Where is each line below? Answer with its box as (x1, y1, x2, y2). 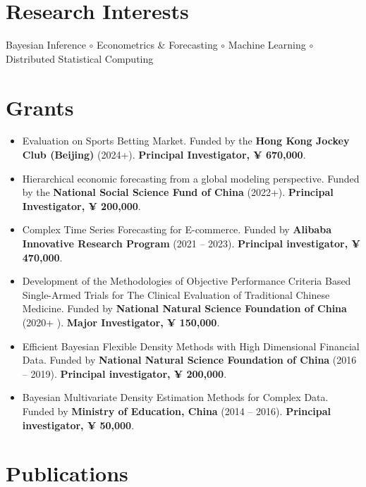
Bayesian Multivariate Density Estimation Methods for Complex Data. (22, 390, 329, 405)
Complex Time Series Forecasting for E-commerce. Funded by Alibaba (22, 222, 331, 237)
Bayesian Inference (6, 37, 86, 52)
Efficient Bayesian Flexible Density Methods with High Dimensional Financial (22, 338, 360, 353)
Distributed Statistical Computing (6, 51, 154, 66)
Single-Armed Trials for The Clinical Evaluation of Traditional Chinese (22, 287, 330, 302)
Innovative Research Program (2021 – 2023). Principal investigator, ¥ (22, 236, 360, 250)
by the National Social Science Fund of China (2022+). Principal (22, 185, 334, 199)
